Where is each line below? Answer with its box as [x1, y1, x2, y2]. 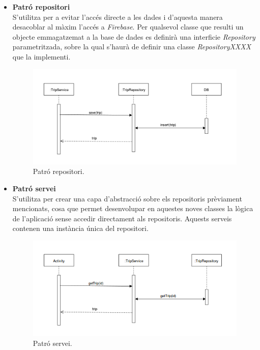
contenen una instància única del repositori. [12, 223, 149, 234]
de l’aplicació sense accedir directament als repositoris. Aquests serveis [12, 213, 232, 223]
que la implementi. [12, 51, 71, 62]
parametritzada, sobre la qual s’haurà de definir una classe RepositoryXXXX [12, 41, 251, 52]
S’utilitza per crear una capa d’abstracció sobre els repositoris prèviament [12, 193, 242, 203]
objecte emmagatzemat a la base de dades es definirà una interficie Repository [12, 31, 255, 42]
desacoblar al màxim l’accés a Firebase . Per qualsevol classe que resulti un [12, 21, 244, 32]
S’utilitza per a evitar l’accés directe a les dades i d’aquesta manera [12, 11, 223, 22]
